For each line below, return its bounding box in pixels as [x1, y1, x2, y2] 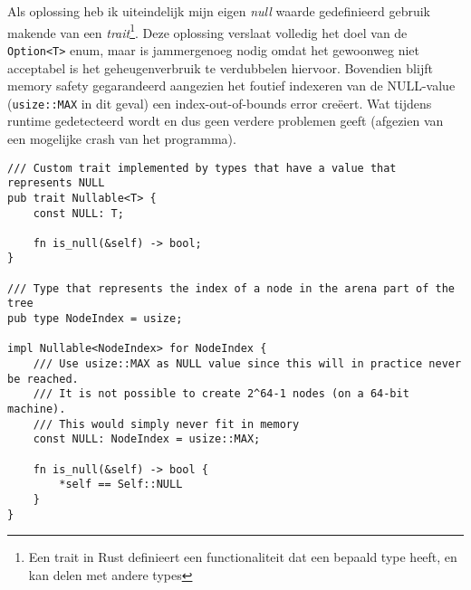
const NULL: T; [33, 206, 124, 220]
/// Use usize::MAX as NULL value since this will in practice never [33, 357, 462, 371]
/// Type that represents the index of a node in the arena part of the [7, 281, 455, 295]
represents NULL [7, 176, 105, 190]
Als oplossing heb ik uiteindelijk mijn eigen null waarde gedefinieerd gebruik [7, 2, 430, 20]
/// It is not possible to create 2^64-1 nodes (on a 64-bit [33, 387, 409, 401]
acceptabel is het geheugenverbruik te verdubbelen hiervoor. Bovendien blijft [7, 58, 433, 77]
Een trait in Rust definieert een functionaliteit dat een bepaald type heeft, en [28, 547, 457, 566]
